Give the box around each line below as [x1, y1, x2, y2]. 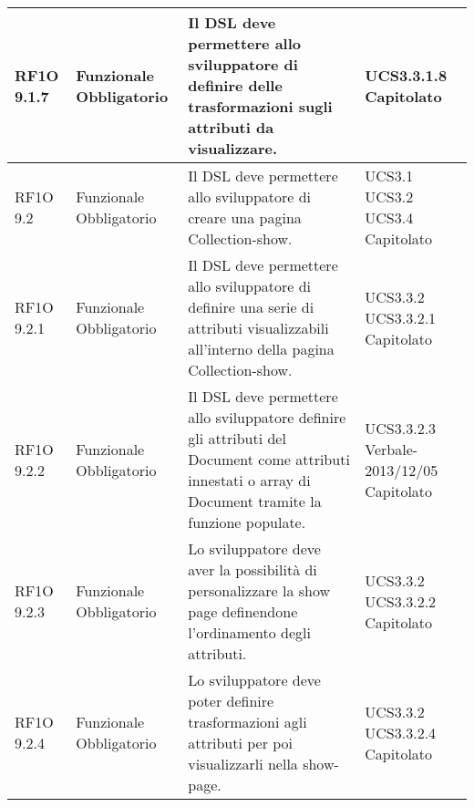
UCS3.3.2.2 [365, 590, 437, 612]
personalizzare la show [188, 580, 331, 601]
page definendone [188, 601, 298, 622]
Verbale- [365, 438, 418, 460]
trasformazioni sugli [188, 96, 333, 117]
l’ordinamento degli [188, 622, 311, 643]
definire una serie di [188, 296, 314, 317]
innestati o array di [188, 470, 311, 491]
